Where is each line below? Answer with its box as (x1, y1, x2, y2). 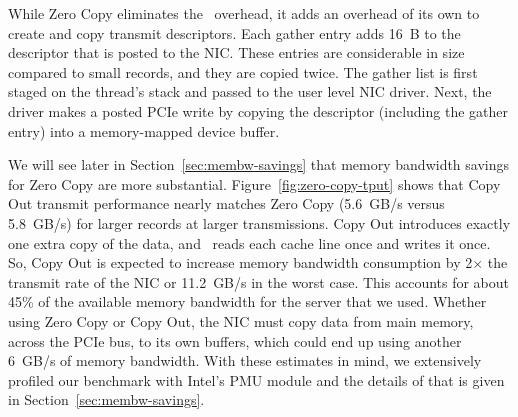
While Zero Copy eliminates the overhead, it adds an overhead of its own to (8, 3, 480, 23)
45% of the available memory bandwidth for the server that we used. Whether (8, 291, 487, 312)
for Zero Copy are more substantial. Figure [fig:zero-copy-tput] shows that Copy (8, 173, 501, 194)
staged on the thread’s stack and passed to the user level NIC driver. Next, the (8, 81, 492, 102)
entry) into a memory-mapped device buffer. (8, 120, 280, 141)
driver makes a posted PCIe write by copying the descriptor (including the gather (8, 100, 508, 121)
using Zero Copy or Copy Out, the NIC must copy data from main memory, (8, 310, 474, 331)
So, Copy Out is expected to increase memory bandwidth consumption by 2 (8, 252, 473, 273)
